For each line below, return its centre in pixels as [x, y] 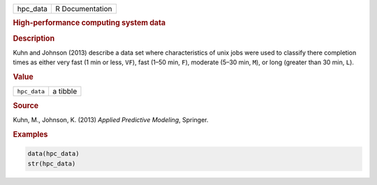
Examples [30, 134]
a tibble [65, 91]
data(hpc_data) [53, 154]
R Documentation [83, 9]
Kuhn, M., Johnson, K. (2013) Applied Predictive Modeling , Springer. [111, 120]
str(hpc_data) [52, 163]
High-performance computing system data [89, 23]
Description [34, 38]
